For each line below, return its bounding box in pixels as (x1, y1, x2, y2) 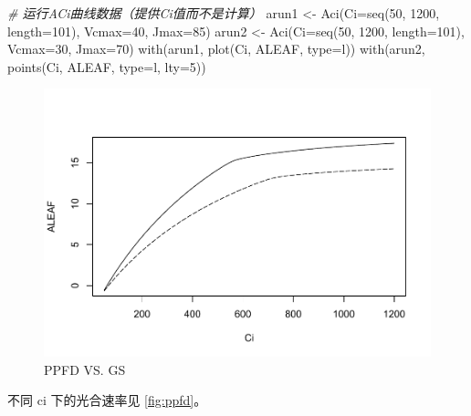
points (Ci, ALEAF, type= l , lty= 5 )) (7, 57, 206, 76)
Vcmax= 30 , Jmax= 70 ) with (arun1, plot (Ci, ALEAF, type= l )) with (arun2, (7, 39, 425, 58)
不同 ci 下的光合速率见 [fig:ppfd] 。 (7, 390, 207, 410)
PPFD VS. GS (44, 359, 126, 379)
